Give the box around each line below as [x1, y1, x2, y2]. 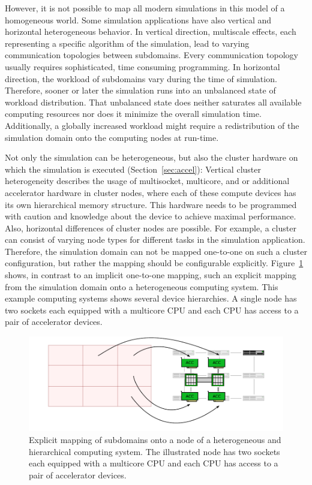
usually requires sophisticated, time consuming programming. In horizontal [5, 60, 280, 73]
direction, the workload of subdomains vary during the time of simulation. [5, 72, 277, 85]
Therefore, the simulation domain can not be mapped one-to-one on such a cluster [5, 245, 307, 257]
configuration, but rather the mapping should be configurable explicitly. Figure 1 [5, 257, 304, 269]
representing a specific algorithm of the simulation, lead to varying [5, 37, 250, 49]
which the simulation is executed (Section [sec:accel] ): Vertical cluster [5, 162, 261, 175]
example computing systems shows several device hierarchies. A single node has [5, 292, 297, 305]
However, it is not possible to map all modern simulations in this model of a [5, 2, 285, 14]
